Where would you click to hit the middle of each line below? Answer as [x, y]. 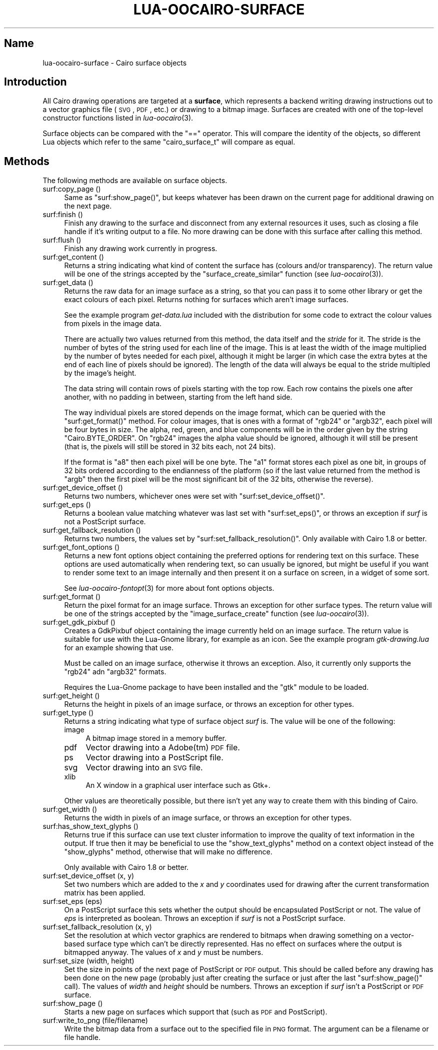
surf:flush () [62, 240]
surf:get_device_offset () [83, 488]
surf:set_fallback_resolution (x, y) [97, 927]
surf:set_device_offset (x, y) [88, 876]
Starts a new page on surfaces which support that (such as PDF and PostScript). [196, 1012]
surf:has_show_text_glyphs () [90, 826]
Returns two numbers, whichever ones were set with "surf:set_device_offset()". [194, 496]
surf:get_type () [68, 713]
